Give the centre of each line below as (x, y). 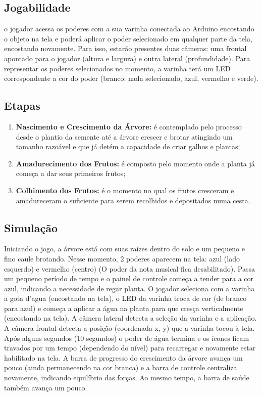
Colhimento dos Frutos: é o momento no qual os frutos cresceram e (125, 190)
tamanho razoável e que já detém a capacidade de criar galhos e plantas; (128, 146)
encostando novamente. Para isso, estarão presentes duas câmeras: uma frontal (125, 48)
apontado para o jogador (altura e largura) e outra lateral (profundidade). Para (127, 58)
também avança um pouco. (46, 387)
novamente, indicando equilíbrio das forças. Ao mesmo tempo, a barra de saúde (127, 378)
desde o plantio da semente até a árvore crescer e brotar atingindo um (124, 136)
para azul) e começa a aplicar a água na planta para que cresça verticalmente (124, 308)
